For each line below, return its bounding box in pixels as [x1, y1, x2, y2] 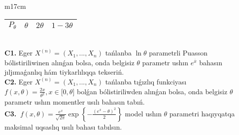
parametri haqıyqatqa [169, 108, 235, 118]
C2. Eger [4, 76, 33, 86]
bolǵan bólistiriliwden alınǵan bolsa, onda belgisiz [76, 86, 228, 96]
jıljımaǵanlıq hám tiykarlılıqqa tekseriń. [4, 67, 124, 77]
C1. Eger [4, 48, 33, 58]
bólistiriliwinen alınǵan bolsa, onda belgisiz [4, 57, 135, 67]
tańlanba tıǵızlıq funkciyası [105, 76, 187, 86]
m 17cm [4, 1, 26, 11]
